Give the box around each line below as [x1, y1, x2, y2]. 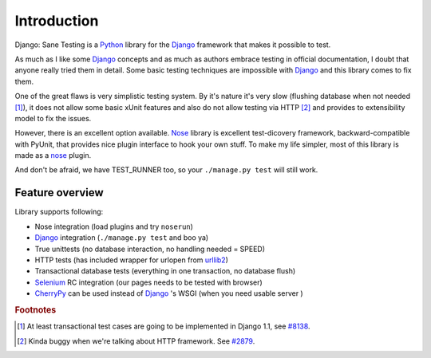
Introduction [14, 12, 99, 30]
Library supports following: [14, 207, 104, 217]
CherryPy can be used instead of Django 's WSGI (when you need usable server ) [34, 289, 303, 298]
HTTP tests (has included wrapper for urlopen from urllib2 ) [34, 255, 229, 265]
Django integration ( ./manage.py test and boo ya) [34, 233, 209, 242]
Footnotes [14, 304, 57, 315]
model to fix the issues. [14, 113, 92, 123]
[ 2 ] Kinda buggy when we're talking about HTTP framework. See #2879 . [17, 336, 255, 346]
